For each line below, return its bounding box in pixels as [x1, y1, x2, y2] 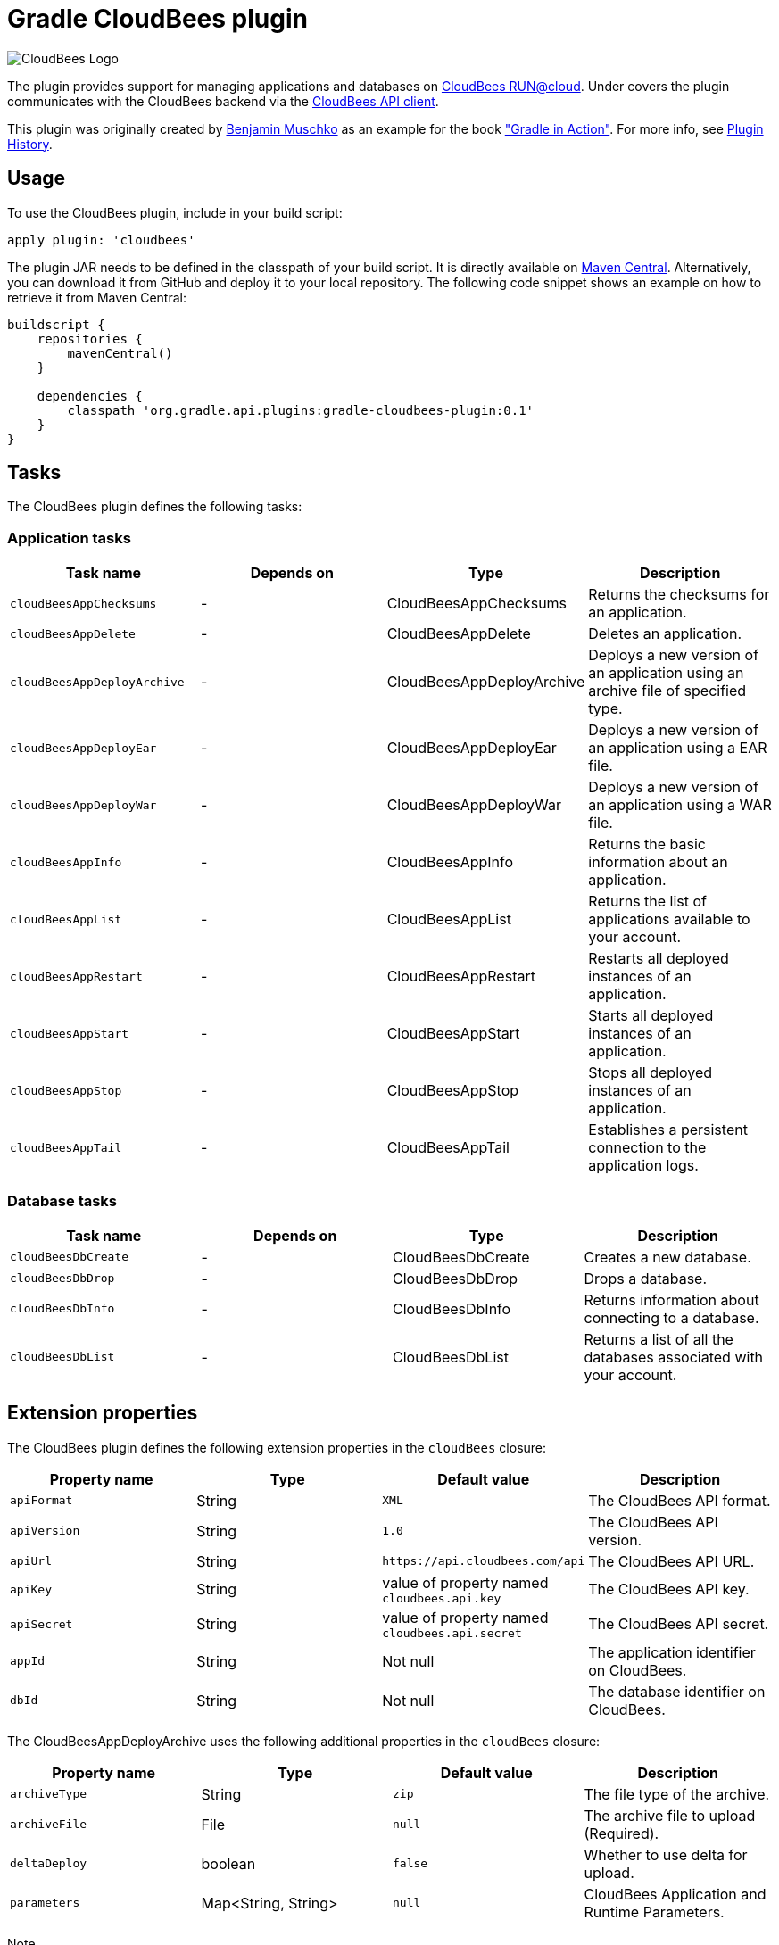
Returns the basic [588, 835, 706, 854]
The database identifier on [588, 1682, 766, 1701]
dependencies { [37, 388, 143, 403]
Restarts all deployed [588, 949, 729, 968]
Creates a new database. [584, 1247, 751, 1266]
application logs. [588, 1156, 699, 1175]
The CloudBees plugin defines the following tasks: [7, 499, 302, 515]
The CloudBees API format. [588, 1491, 771, 1510]
